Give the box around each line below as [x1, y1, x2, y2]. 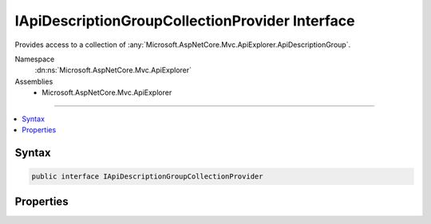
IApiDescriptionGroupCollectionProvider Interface [14, 12, 355, 29]
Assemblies [14, 77, 53, 86]
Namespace [14, 54, 55, 64]
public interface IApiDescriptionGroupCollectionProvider [31, 171, 263, 181]
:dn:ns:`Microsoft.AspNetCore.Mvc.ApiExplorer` [34, 65, 192, 75]
